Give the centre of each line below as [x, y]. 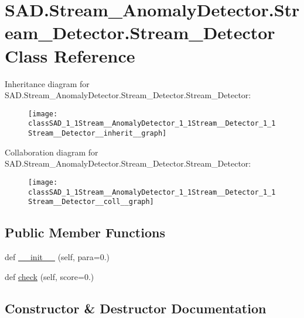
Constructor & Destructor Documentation [136, 308]
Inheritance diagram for [47, 83]
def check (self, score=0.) [49, 276]
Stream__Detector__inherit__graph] [98, 133]
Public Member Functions [85, 232]
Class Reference [70, 55]
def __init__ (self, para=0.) [57, 257]
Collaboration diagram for [52, 152]
